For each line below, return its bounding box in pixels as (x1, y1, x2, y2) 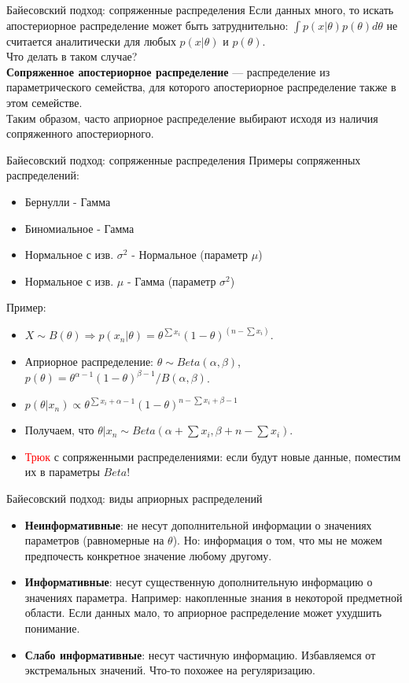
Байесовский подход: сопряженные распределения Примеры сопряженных (6, 151, 361, 168)
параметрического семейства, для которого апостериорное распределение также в (6, 79, 396, 95)
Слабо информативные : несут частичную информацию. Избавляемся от (24, 646, 376, 663)
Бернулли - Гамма (24, 193, 111, 209)
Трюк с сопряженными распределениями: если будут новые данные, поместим (24, 448, 401, 464)
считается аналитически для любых (6, 32, 176, 49)
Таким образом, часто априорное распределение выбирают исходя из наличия (6, 109, 378, 126)
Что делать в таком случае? (6, 48, 138, 65)
